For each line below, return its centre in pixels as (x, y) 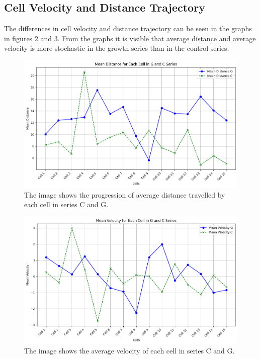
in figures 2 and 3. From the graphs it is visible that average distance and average (130, 38)
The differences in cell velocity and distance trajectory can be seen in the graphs (128, 28)
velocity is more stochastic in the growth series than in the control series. (117, 48)
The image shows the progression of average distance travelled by (125, 194)
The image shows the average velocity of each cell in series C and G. (129, 351)
